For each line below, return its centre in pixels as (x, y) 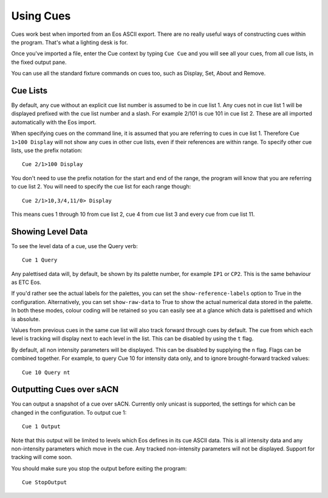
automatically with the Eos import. (54, 122)
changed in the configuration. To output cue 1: (69, 412)
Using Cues (41, 16)
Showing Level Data (50, 231)
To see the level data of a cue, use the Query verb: (74, 246)
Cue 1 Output (41, 427)
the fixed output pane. (39, 62)
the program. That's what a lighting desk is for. (70, 42)
